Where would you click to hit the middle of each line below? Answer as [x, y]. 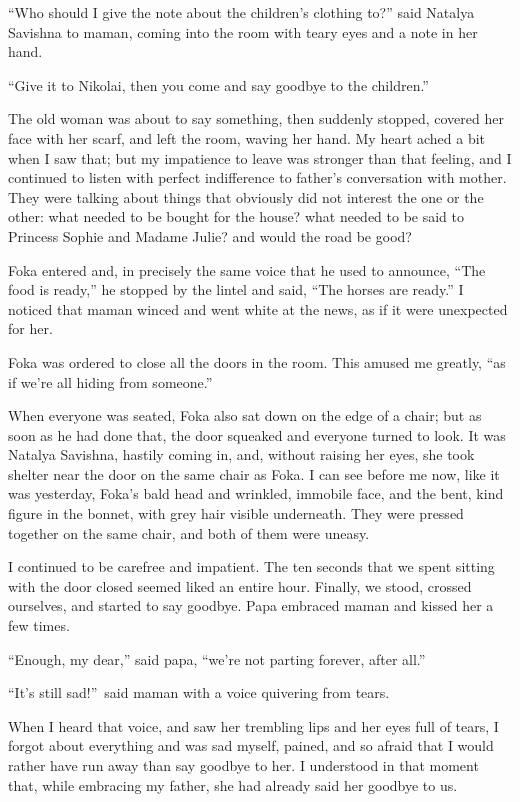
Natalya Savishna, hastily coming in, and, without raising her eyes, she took [241, 454]
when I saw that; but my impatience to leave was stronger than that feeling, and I [260, 157]
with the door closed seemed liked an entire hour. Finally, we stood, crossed [240, 585]
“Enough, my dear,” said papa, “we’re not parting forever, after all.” [217, 658]
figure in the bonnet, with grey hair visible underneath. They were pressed [236, 513]
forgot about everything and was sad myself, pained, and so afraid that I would [251, 745]
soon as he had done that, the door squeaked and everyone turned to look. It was [257, 434]
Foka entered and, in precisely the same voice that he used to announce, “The [247, 269]
